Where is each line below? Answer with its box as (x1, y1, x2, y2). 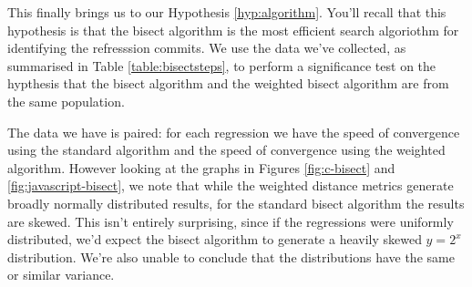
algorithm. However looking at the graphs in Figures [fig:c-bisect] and (7, 158, 395, 177)
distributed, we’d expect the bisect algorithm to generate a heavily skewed (7, 230, 422, 249)
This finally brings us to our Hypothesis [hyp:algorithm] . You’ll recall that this (7, 3, 446, 21)
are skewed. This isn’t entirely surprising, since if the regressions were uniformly (7, 211, 454, 231)
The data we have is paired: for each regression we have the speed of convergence (7, 122, 460, 141)
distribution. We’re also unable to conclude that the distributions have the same (7, 247, 455, 266)
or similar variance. (7, 265, 115, 284)
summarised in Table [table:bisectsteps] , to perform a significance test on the (7, 56, 436, 75)
